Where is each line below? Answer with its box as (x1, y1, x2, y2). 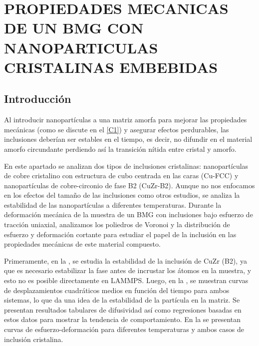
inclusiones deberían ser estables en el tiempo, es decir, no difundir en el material (4, 134, 253, 144)
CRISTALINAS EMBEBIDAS (4, 56, 218, 77)
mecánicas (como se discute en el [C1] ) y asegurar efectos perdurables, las (4, 124, 229, 134)
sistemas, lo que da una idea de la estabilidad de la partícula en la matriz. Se (4, 295, 240, 305)
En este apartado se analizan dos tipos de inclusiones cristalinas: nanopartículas (4, 160, 249, 171)
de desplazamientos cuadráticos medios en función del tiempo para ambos (4, 285, 230, 295)
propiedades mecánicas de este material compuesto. (4, 239, 161, 249)
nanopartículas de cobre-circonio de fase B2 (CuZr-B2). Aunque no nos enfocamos (4, 180, 255, 190)
